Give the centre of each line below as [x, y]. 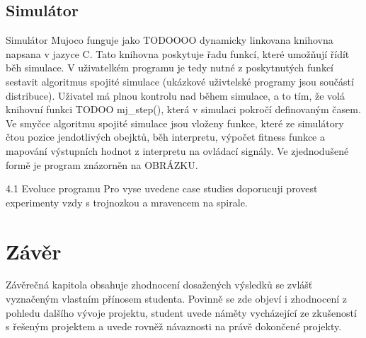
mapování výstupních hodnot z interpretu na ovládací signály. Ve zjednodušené [177, 150]
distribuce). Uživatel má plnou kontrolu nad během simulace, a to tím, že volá [175, 95]
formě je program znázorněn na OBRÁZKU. [102, 164]
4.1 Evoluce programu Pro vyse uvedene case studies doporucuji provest [162, 188]
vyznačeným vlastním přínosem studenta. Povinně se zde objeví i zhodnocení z [176, 299]
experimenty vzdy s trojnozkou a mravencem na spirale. [127, 202]
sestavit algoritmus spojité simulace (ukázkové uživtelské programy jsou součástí [180, 81]
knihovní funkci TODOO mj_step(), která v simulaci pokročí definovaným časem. [183, 109]
